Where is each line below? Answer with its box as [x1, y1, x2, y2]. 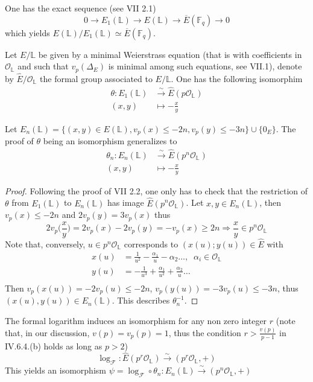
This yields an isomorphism [5, 364, 106, 377]
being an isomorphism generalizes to [43, 135, 177, 147]
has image [107, 196, 144, 209]
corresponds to [124, 237, 179, 250]
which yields [5, 26, 50, 39]
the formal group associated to [40, 72, 153, 84]
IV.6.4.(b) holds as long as [5, 339, 103, 352]
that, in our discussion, [5, 326, 90, 339]
